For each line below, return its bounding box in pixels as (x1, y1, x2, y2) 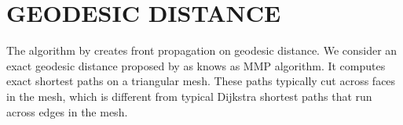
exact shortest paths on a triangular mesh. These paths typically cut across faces (6, 73, 396, 89)
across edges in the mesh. (6, 103, 128, 120)
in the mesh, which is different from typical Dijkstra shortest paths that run (6, 87, 372, 104)
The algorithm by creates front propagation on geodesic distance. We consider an (6, 42, 398, 59)
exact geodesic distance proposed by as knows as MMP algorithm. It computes (6, 57, 386, 73)
